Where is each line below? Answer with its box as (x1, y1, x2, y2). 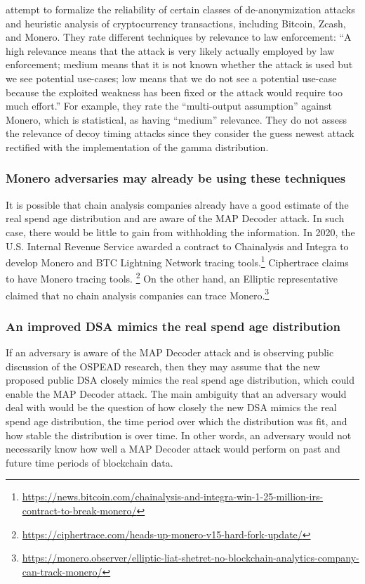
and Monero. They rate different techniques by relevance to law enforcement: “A (6, 30, 352, 44)
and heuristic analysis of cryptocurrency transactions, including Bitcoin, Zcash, (6, 15, 346, 30)
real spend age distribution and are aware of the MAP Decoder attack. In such (6, 211, 345, 226)
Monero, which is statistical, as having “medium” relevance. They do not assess (6, 112, 347, 126)
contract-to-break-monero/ (22, 503, 137, 518)
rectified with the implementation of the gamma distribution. (6, 139, 269, 154)
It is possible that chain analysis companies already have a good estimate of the (6, 197, 349, 212)
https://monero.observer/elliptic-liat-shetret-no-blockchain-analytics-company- (22, 550, 359, 565)
